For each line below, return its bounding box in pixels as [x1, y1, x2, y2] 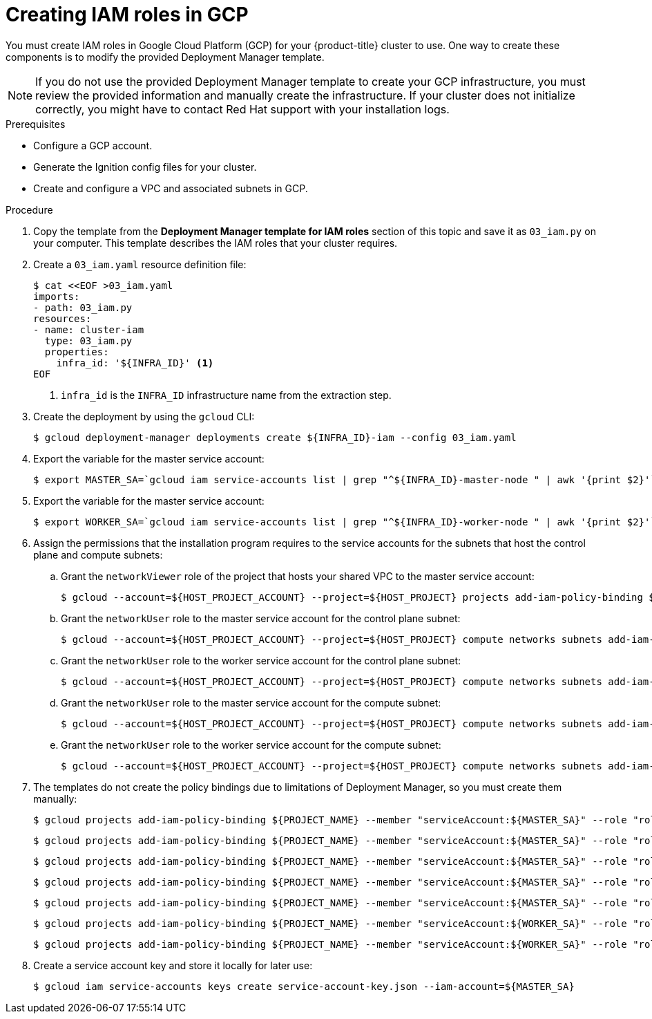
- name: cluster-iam [33, 324, 144, 335]
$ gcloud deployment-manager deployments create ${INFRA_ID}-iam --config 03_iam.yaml [33, 431, 517, 443]
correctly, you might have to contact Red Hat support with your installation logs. [35, 102, 450, 116]
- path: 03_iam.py [33, 301, 133, 313]
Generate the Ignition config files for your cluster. [33, 160, 257, 173]
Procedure [6, 203, 53, 216]
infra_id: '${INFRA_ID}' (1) [56, 357, 214, 368]
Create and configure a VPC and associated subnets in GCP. [33, 182, 308, 194]
